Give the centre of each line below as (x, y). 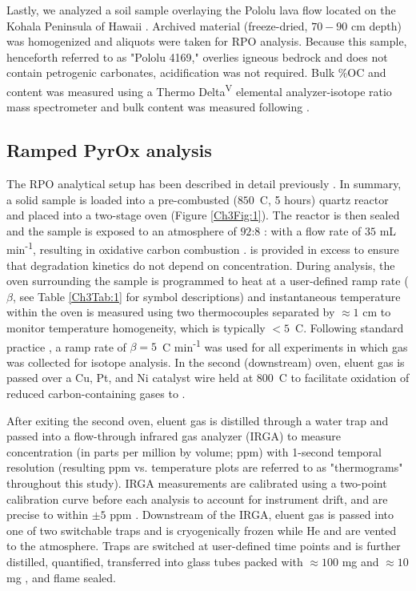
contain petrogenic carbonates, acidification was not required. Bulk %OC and (196, 72)
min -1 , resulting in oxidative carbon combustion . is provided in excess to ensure (203, 248)
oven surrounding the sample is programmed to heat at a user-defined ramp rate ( (208, 281)
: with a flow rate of (312, 230)
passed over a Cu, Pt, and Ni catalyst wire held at (130, 378)
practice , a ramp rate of (66, 346)
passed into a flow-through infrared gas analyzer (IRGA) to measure (174, 436)
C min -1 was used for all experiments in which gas (285, 345)
